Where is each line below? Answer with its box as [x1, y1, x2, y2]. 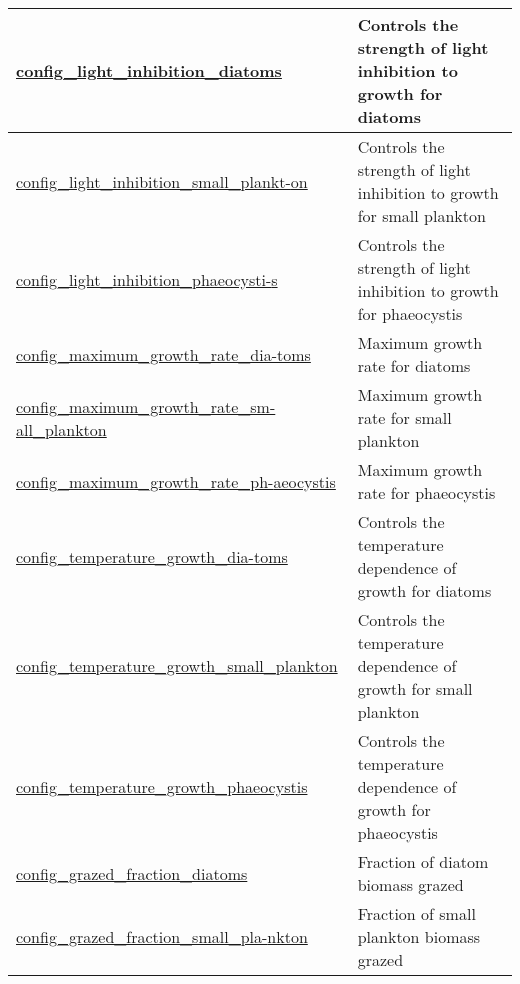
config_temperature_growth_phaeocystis [16, 775, 308, 798]
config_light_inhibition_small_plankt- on [16, 169, 308, 193]
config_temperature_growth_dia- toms [16, 544, 288, 568]
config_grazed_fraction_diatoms [16, 861, 248, 885]
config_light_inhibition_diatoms [16, 59, 282, 82]
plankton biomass [357, 925, 481, 948]
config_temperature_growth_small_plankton [16, 654, 338, 677]
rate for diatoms [357, 354, 471, 377]
